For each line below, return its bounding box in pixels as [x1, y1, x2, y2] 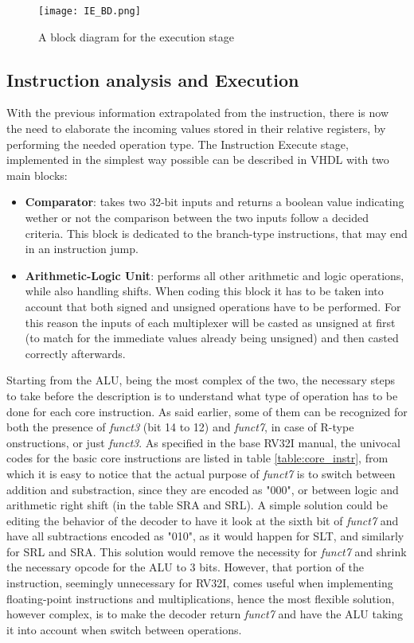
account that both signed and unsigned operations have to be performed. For [25, 298, 401, 314]
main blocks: [6, 166, 68, 183]
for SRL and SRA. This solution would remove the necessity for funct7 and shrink [6, 543, 407, 559]
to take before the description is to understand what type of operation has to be [6, 387, 398, 403]
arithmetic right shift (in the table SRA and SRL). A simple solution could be [6, 497, 388, 513]
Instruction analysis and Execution [6, 67, 299, 92]
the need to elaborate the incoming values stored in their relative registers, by [6, 120, 386, 137]
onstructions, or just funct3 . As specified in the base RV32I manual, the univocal [6, 434, 400, 450]
